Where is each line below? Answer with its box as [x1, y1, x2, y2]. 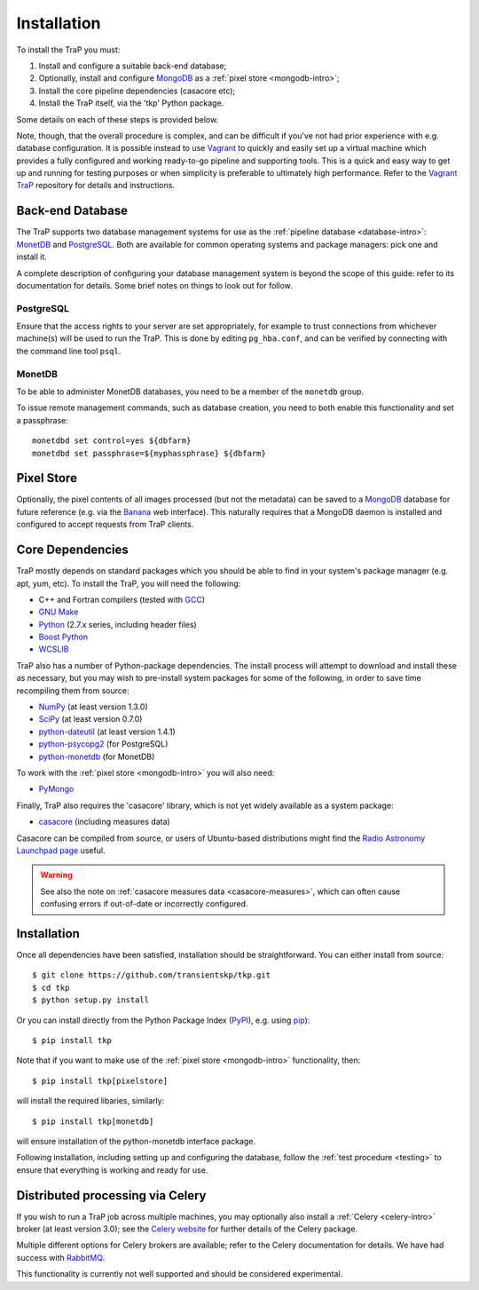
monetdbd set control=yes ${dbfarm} [32, 436, 192, 446]
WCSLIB [38, 644, 69, 654]
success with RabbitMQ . [16, 1252, 106, 1262]
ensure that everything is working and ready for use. [16, 1164, 208, 1175]
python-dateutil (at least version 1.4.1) [38, 726, 177, 737]
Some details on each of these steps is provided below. [16, 114, 219, 124]
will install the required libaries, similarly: [16, 1096, 165, 1106]
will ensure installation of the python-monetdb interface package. [16, 1136, 256, 1146]
